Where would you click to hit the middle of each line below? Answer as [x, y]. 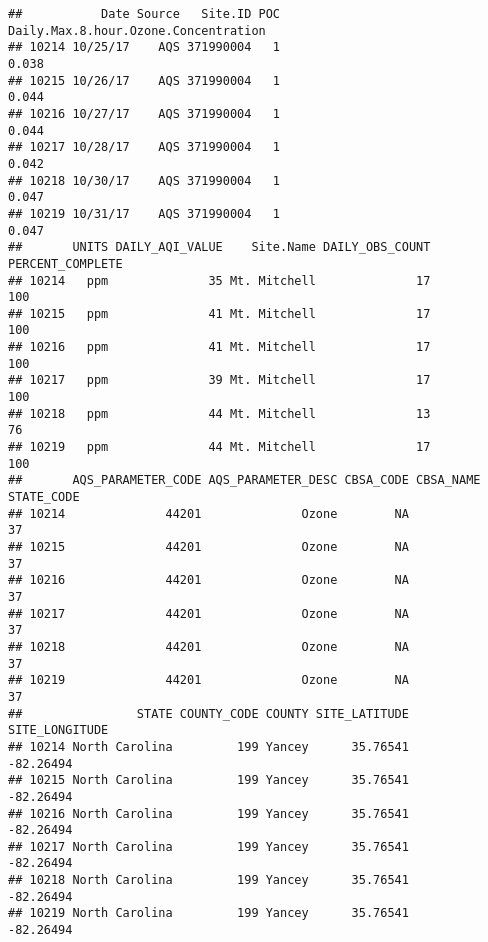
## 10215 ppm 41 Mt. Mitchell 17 [219, 313]
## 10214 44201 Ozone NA [208, 513]
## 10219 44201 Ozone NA [208, 680]
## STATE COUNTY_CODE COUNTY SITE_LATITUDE [208, 713]
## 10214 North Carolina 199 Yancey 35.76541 [208, 746]
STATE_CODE [44, 497]
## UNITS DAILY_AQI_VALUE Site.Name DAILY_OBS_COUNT [219, 247]
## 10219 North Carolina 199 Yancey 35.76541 [208, 913]
